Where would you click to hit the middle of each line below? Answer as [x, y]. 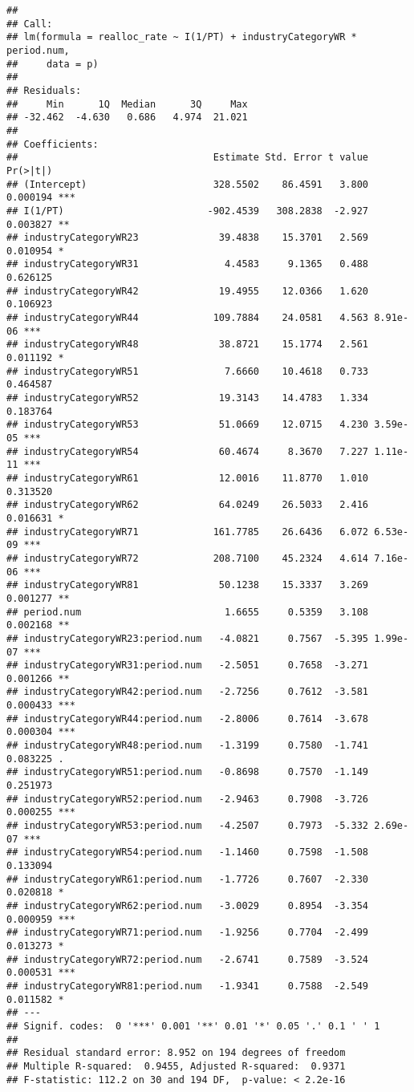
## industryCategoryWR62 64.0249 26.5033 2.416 [188, 505]
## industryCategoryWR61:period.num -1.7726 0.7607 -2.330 [188, 879]
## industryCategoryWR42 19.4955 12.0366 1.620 [188, 291]
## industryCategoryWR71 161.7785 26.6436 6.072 [188, 532]
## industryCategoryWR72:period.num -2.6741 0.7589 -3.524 [188, 959]
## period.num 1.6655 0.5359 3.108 [188, 612]
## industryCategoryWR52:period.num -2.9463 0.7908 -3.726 [188, 799]
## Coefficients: [53, 144]
